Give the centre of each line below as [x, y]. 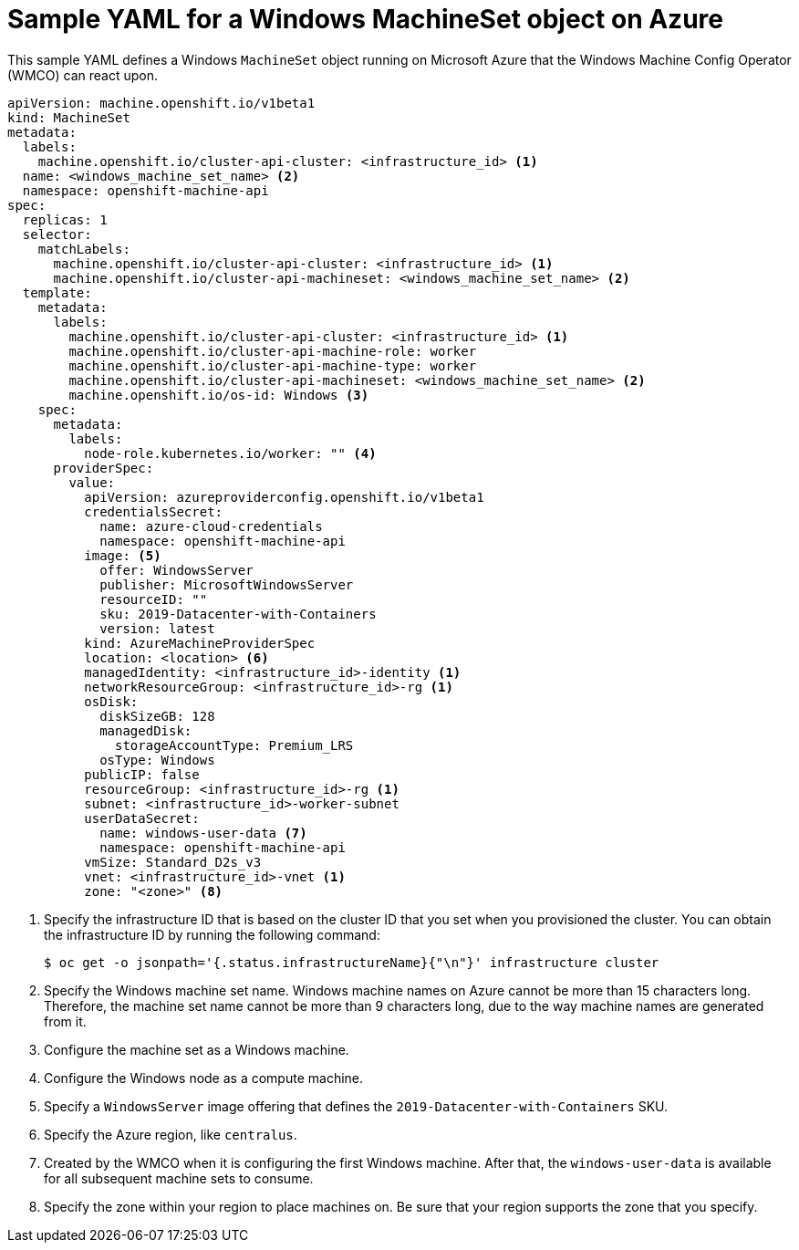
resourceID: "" [154, 599]
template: [57, 292]
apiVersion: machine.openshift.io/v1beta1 [161, 103]
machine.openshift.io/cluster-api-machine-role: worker [273, 351]
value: [92, 482]
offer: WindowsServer [176, 570]
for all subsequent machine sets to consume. [179, 1178]
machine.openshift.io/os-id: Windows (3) [219, 395]
